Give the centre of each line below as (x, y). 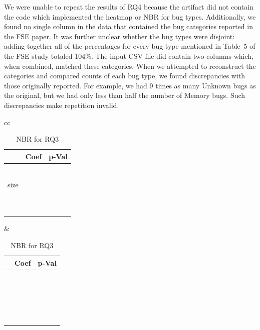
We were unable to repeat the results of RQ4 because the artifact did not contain (129, 7)
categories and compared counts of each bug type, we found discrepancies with (125, 76)
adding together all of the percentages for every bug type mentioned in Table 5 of (130, 46)
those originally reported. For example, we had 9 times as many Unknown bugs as (130, 85)
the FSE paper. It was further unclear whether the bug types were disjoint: (119, 36)
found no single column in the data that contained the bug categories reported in (128, 26)
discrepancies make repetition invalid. (62, 105)
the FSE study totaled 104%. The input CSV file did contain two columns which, (129, 56)
